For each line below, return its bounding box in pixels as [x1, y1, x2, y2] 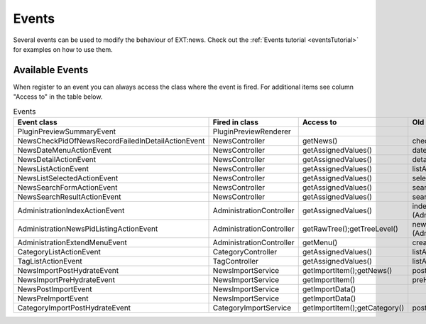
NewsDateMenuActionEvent [17, 146, 111, 155]
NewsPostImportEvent [17, 284, 92, 294]
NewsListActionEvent [17, 164, 89, 173]
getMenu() [302, 238, 338, 247]
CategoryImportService [212, 303, 292, 313]
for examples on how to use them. [13, 45, 113, 53]
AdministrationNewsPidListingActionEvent [17, 224, 158, 234]
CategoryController [212, 247, 277, 256]
